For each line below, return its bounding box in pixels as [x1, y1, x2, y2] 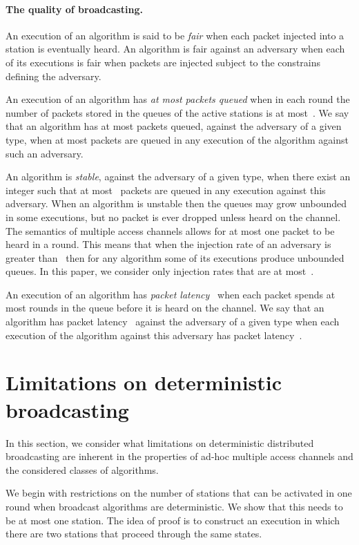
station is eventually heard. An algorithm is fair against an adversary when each [6, 41, 345, 56]
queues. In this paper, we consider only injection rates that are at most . [6, 264, 314, 278]
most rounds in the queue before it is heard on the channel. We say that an [6, 300, 324, 315]
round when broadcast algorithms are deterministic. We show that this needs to [6, 499, 343, 513]
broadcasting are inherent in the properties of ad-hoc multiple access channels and [6, 449, 353, 463]
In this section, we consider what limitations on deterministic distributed [6, 435, 314, 450]
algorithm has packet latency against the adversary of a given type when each [6, 314, 340, 329]
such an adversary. [6, 146, 84, 160]
